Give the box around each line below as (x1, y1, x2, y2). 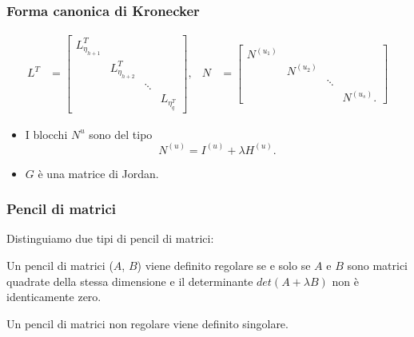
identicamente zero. (6, 288, 102, 305)
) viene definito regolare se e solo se (137, 257, 311, 274)
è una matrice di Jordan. (38, 165, 159, 181)
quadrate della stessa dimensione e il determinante (6, 272, 253, 289)
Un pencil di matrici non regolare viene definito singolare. (6, 315, 289, 331)
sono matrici (347, 257, 408, 274)
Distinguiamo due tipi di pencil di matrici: (6, 230, 214, 247)
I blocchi (25, 125, 68, 142)
